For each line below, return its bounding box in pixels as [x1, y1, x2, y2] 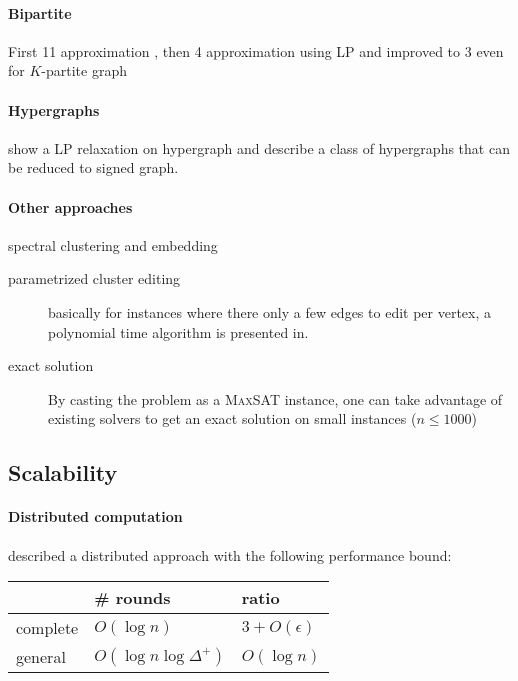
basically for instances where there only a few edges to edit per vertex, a [48, 301, 492, 322]
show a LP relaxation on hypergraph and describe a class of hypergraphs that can [8, 137, 510, 158]
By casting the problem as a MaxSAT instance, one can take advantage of [48, 388, 503, 409]
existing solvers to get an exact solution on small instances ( [48, 408, 417, 429]
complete [16, 616, 79, 640]
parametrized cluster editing [8, 268, 181, 289]
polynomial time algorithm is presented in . [48, 321, 309, 342]
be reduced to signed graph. [8, 157, 179, 178]
